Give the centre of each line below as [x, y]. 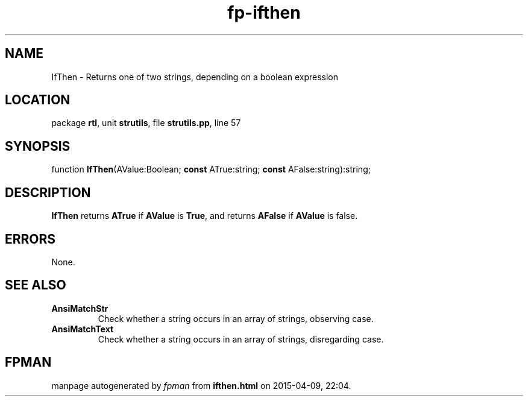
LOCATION [38, 100]
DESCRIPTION [48, 192]
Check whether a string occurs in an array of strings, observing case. [236, 318]
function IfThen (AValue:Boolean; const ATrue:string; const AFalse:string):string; [211, 169]
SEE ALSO [36, 285]
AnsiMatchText [83, 329]
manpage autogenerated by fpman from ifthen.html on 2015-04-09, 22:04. [201, 385]
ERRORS [30, 239]
